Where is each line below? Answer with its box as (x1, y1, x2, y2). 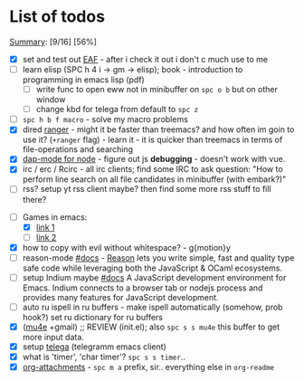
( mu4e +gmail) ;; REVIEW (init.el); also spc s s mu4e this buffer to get (22, 321, 280, 332)
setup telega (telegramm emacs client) (22, 341, 167, 352)
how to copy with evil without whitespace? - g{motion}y (22, 242, 231, 252)
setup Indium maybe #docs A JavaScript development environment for (22, 271, 287, 282)
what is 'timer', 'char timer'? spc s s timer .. (22, 351, 185, 363)
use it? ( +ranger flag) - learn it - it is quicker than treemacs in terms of (22, 134, 283, 146)
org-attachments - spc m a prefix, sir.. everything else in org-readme (22, 362, 275, 373)
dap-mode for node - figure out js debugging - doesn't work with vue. (22, 154, 286, 165)
